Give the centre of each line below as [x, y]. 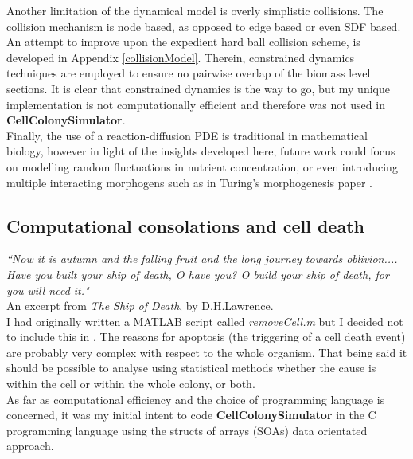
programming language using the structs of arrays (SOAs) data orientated [187, 430]
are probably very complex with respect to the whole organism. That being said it [207, 352]
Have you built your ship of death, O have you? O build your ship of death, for [198, 274]
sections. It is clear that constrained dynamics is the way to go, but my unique [198, 88]
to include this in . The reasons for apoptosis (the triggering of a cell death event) [206, 337]
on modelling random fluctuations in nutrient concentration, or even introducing [202, 166]
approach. [30, 446]
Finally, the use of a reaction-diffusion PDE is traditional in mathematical [187, 135]
